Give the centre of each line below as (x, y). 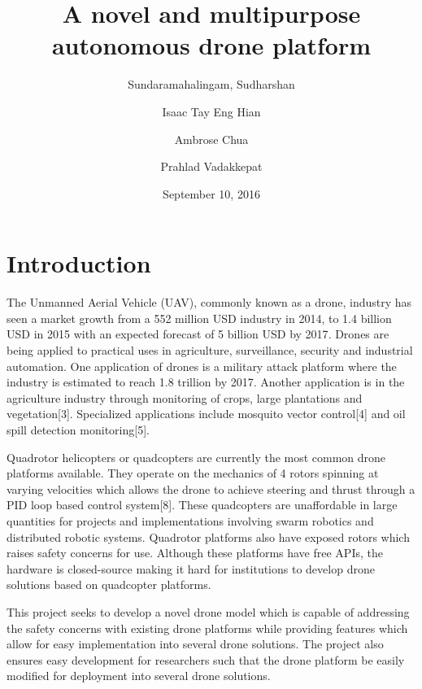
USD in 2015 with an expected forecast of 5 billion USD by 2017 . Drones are (198, 334)
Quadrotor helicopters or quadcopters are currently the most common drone (196, 457)
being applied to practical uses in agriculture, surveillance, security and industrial (210, 350)
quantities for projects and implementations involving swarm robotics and (190, 520)
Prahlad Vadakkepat (211, 166)
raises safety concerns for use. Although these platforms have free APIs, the (195, 553)
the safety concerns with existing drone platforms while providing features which (207, 628)
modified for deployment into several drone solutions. (139, 676)
